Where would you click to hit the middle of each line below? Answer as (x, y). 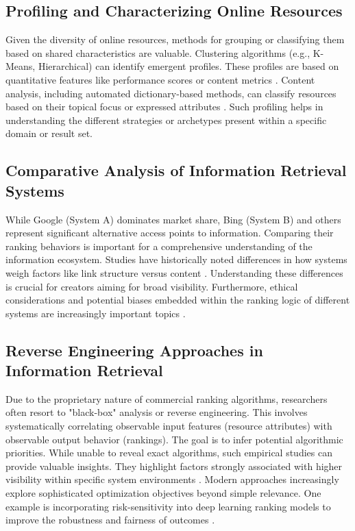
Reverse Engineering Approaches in (134, 350)
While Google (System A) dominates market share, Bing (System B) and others (173, 219)
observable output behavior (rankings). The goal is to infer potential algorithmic (174, 439)
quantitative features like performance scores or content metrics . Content (160, 79)
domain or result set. (49, 133)
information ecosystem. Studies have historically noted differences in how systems (176, 259)
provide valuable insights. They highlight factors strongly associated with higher (174, 466)
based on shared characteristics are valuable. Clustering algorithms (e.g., (158, 52)
